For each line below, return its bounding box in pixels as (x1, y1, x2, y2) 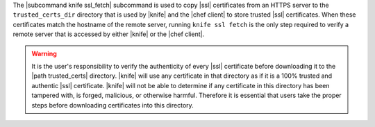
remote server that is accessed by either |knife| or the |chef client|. (12, 30, 205, 38)
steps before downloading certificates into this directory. (31, 101, 194, 109)
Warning (31, 49, 57, 58)
